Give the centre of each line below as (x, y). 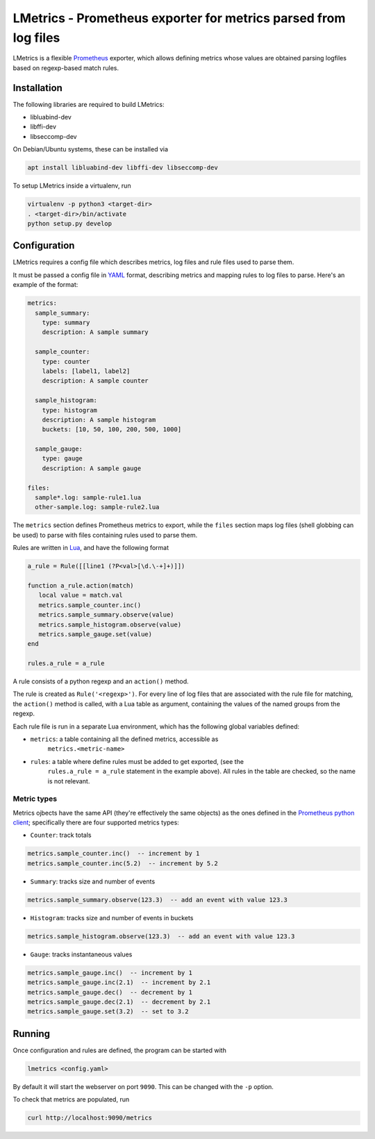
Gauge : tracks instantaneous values (81, 954)
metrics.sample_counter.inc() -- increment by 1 (114, 854)
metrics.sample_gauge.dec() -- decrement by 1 (110, 992)
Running (32, 1034)
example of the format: (45, 285)
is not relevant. (69, 781)
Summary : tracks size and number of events (93, 881)
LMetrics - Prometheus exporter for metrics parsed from (179, 18)
